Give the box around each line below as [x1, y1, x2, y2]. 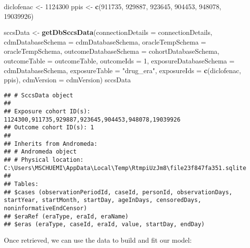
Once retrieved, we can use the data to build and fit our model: [4, 234, 192, 245]
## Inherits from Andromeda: [4, 140, 98, 147]
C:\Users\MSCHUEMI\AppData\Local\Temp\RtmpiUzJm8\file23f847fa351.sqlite [4, 164, 247, 171]
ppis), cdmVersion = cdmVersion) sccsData [4, 75, 131, 85]
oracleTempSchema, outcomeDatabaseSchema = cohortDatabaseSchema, [4, 46, 220, 56]
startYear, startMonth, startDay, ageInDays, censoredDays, [4, 197, 202, 204]
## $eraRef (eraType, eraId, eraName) [4, 213, 129, 220]
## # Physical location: [4, 156, 84, 163]
